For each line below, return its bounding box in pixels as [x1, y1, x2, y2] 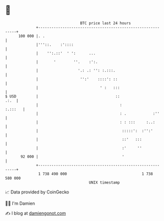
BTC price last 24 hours [80, 21, 131, 26]
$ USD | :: [5, 94, 120, 99]
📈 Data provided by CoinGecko [5, 189, 69, 195]
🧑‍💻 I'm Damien [5, 200, 35, 206]
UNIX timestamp [89, 180, 120, 185]
